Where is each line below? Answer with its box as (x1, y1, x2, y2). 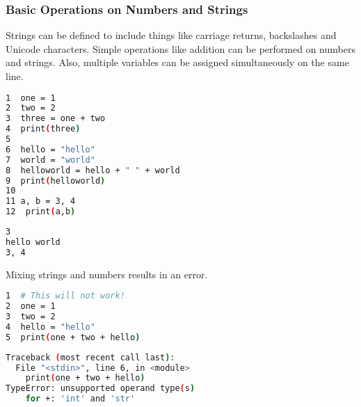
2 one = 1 (6, 301, 56, 312)
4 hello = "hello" (6, 321, 95, 332)
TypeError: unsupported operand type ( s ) (6, 383, 195, 394)
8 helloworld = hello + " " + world (6, 165, 180, 175)
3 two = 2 (6, 312, 56, 322)
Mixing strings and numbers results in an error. (6, 266, 208, 281)
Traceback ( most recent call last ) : (6, 352, 175, 362)
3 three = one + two (6, 113, 106, 124)
